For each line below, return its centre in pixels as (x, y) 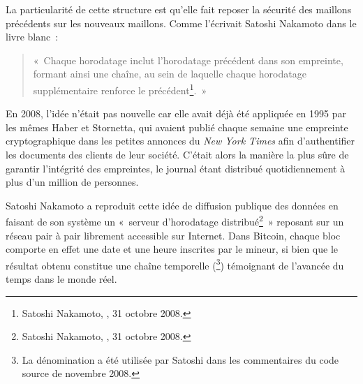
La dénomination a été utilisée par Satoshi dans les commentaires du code (180, 359)
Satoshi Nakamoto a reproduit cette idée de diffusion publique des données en (172, 205)
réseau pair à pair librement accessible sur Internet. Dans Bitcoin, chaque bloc (173, 235)
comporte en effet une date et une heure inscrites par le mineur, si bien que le (172, 249)
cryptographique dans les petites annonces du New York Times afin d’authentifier (180, 141)
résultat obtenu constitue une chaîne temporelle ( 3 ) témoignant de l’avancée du (175, 264)
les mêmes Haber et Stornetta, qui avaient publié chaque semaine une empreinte (177, 127)
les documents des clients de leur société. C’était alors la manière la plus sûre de (177, 154)
